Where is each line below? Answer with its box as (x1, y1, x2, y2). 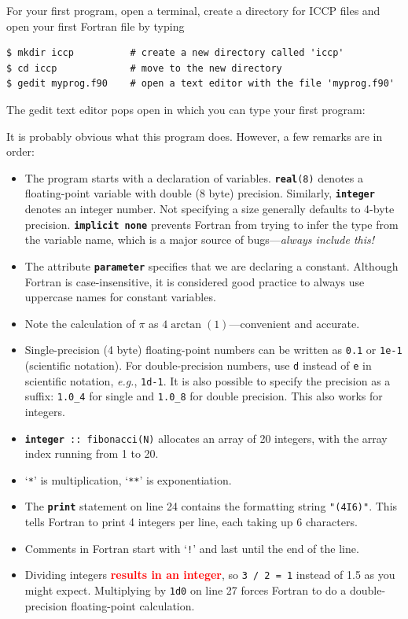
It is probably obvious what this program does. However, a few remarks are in (6, 127, 383, 144)
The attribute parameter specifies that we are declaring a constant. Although (24, 257, 399, 274)
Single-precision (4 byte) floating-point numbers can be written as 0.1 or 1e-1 (24, 341, 402, 358)
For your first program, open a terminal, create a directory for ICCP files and (6, 2, 380, 18)
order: (6, 143, 35, 160)
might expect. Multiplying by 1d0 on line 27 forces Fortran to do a (24, 582, 347, 599)
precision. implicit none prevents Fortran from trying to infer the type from (24, 216, 399, 232)
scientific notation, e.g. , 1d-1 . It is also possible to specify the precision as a (24, 372, 391, 389)
